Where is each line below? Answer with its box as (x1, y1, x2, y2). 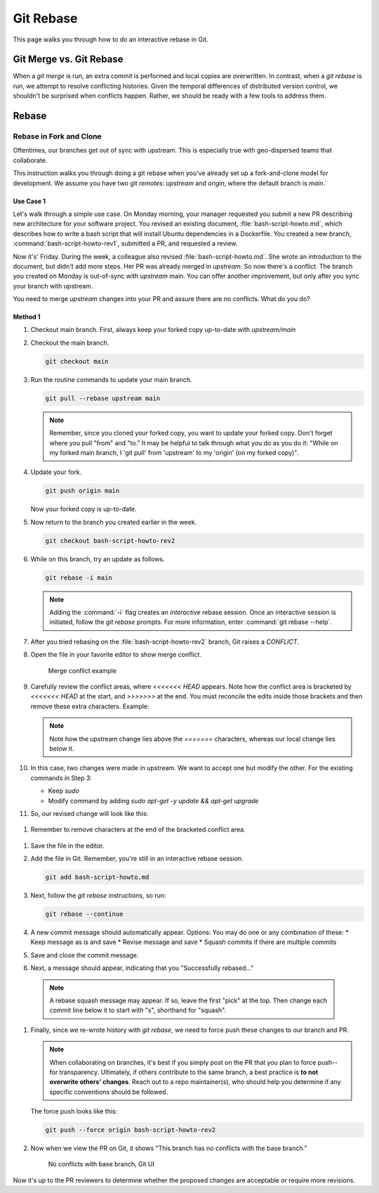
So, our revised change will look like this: (30, 809, 149, 817)
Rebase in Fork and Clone (13, 132, 102, 141)
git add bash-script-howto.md (45, 873, 149, 881)
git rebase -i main (45, 573, 112, 582)
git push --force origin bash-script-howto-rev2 (45, 1126, 216, 1134)
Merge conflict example (48, 666, 117, 675)
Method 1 (13, 313, 41, 321)
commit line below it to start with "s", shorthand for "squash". (49, 1006, 227, 1014)
